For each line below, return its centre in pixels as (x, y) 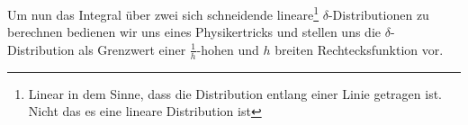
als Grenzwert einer (132, 49)
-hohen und (228, 49)
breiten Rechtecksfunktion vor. (359, 49)
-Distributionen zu (378, 14)
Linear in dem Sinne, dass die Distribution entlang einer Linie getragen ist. (235, 93)
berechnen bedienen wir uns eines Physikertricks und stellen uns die (194, 32)
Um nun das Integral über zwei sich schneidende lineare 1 (163, 13)
